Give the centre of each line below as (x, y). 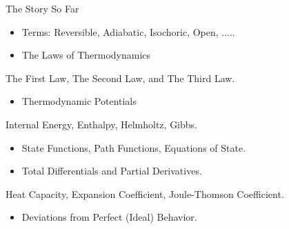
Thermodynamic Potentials (79, 101)
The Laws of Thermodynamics (86, 55)
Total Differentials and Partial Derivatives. (112, 171)
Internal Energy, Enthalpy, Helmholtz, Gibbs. (101, 124)
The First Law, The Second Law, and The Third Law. (120, 78)
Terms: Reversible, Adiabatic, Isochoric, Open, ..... (128, 31)
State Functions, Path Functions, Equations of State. (134, 147)
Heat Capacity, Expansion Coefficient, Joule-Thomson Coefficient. (145, 193)
